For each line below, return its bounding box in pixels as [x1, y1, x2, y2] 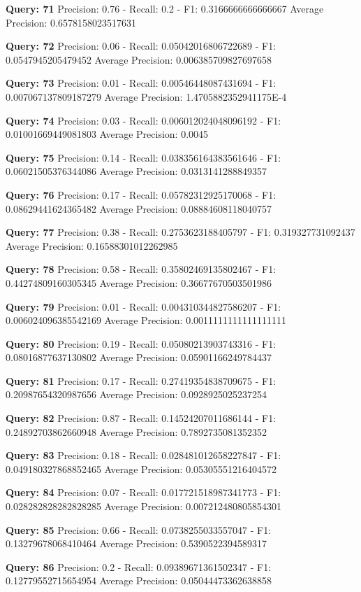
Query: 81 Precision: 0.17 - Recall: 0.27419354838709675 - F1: [6, 373, 277, 388]
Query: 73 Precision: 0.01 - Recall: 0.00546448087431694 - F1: [6, 76, 277, 90]
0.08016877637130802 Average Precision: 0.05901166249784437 [6, 350, 272, 365]
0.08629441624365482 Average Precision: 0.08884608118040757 [6, 201, 272, 216]
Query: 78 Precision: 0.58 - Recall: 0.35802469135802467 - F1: [6, 262, 277, 276]
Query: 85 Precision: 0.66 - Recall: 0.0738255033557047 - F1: [6, 522, 272, 537]
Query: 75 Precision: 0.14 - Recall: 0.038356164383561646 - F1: [6, 150, 281, 164]
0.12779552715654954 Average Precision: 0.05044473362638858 [6, 573, 272, 588]
